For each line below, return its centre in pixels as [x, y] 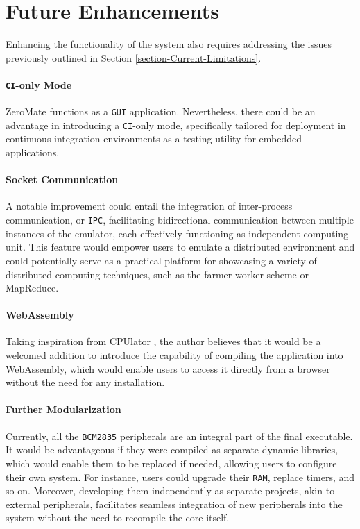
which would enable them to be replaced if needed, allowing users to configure [171, 463]
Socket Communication [62, 179]
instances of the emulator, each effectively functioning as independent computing [177, 233]
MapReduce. [32, 288]
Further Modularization [63, 409]
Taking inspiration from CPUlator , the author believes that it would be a [163, 341]
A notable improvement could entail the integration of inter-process [149, 206]
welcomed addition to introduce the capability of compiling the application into [174, 355]
